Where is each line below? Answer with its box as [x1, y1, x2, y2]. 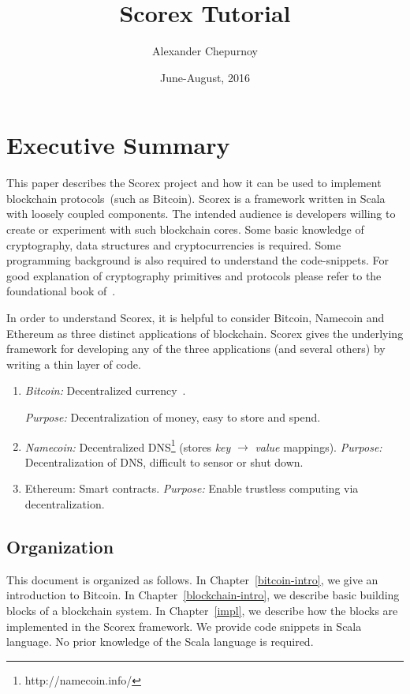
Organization [6, 534, 114, 558]
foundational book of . [6, 283, 116, 299]
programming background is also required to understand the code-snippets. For [6, 252, 389, 268]
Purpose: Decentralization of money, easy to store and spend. [24, 408, 321, 425]
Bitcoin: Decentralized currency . [24, 382, 186, 399]
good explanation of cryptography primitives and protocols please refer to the [6, 267, 382, 283]
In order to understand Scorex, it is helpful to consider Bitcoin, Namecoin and [6, 309, 385, 325]
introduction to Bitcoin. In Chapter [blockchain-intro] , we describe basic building [6, 587, 400, 603]
